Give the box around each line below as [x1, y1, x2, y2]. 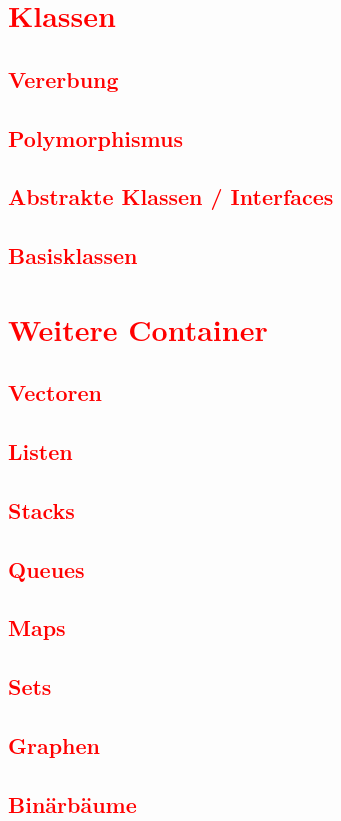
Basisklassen [8, 240, 138, 271]
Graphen [8, 729, 101, 760]
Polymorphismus [8, 122, 183, 153]
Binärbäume [8, 788, 137, 819]
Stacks [8, 494, 75, 525]
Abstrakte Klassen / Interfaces [8, 181, 334, 212]
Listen [8, 436, 73, 467]
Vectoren [8, 377, 102, 408]
